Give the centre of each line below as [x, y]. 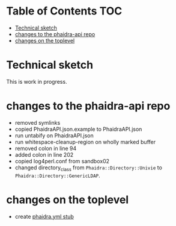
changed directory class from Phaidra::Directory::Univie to [88, 168]
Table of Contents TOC [64, 11]
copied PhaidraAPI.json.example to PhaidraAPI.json [78, 129]
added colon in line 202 [44, 154]
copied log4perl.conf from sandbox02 [62, 161]
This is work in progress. [37, 81]
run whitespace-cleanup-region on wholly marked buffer [85, 142]
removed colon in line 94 [46, 148]
